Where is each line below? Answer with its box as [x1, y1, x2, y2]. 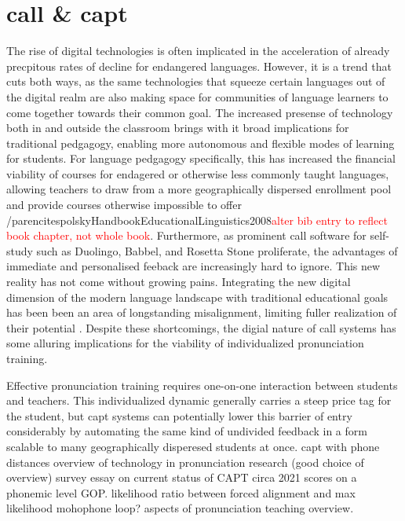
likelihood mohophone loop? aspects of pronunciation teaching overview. [6, 500, 354, 516]
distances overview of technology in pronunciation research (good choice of [6, 453, 364, 470]
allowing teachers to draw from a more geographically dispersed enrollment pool [6, 181, 392, 197]
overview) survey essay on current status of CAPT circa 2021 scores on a [6, 469, 357, 486]
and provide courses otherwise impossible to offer [6, 196, 242, 213]
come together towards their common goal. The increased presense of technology [6, 104, 393, 120]
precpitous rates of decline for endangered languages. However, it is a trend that [6, 57, 392, 74]
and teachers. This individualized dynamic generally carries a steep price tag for [6, 392, 392, 409]
